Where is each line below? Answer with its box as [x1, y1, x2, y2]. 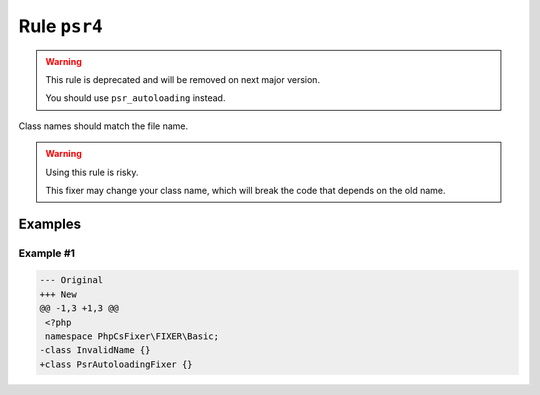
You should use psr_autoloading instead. [45, 92, 226, 104]
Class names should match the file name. [18, 120, 189, 132]
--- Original [39, 275, 104, 286]
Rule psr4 [18, 15, 104, 37]
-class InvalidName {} [39, 345, 151, 356]
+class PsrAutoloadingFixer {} [39, 358, 194, 370]
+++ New [39, 288, 77, 300]
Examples [18, 215, 82, 232]
